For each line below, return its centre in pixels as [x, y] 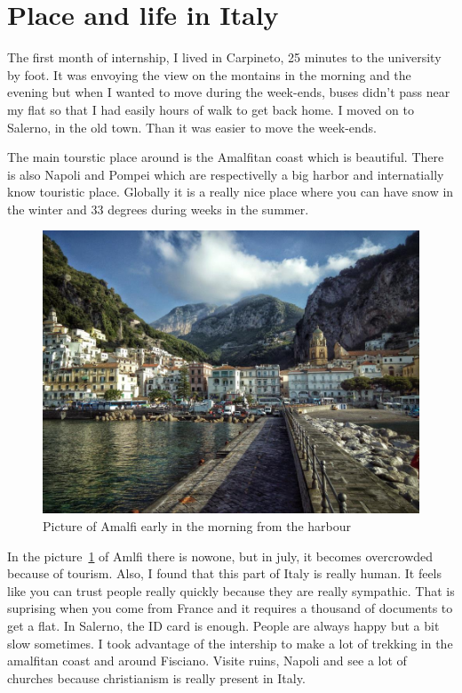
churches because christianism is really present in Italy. [156, 677]
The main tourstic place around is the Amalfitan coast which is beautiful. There [226, 157]
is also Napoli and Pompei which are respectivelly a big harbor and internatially [226, 174]
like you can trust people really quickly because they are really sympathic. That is [231, 590]
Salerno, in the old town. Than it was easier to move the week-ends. [192, 127]
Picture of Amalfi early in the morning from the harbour [197, 526]
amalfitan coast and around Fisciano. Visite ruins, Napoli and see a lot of [207, 661]
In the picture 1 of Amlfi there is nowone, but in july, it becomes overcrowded [220, 556]
